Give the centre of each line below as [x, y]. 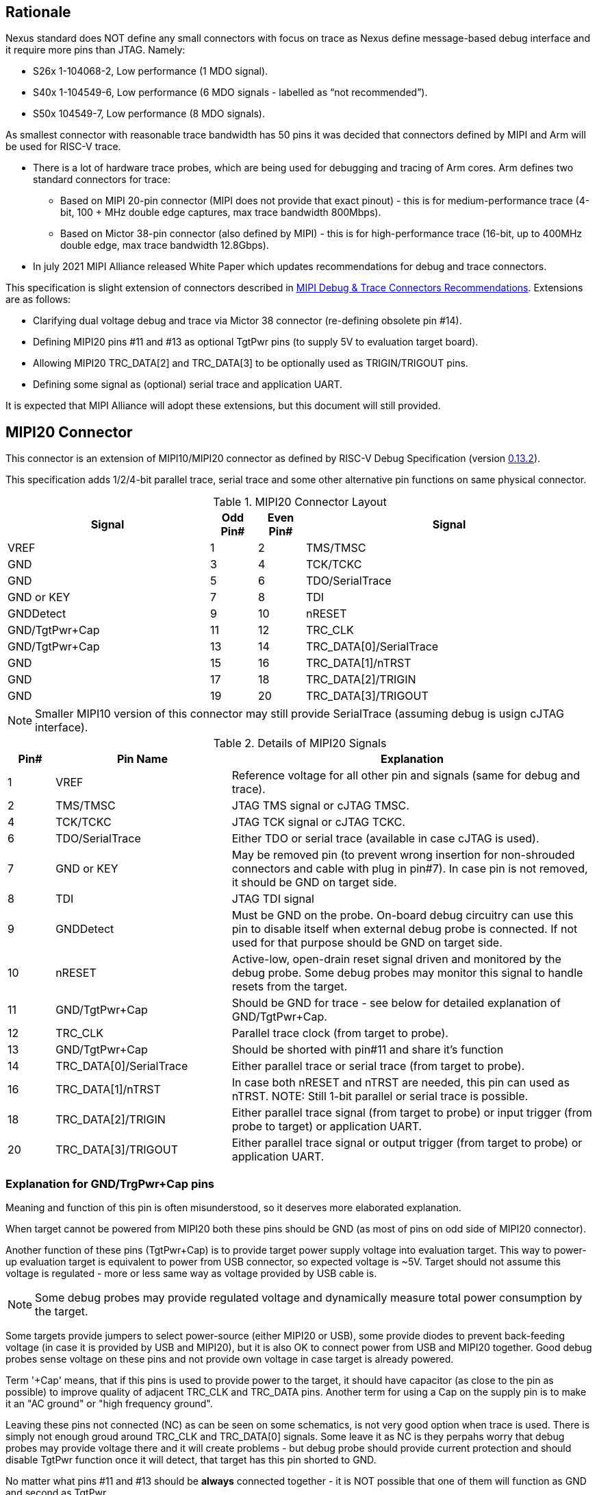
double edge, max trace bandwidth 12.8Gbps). [165, 245]
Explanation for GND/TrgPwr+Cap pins [110, 1183]
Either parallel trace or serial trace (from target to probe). [378, 1066]
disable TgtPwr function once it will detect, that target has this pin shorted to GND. [191, 1460]
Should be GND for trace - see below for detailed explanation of [396, 1003]
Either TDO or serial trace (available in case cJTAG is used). [385, 839]
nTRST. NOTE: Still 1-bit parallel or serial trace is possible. [380, 1096]
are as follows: [38, 300]
